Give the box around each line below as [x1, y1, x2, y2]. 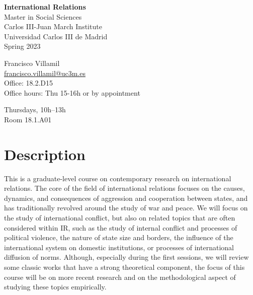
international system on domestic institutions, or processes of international [4, 242, 234, 252]
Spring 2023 [4, 41, 41, 51]
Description [4, 143, 86, 164]
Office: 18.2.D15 [4, 78, 53, 88]
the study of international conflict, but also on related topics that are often [4, 212, 235, 223]
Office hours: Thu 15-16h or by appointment [4, 87, 140, 98]
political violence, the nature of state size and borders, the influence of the [4, 232, 233, 243]
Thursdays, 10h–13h [4, 104, 66, 115]
